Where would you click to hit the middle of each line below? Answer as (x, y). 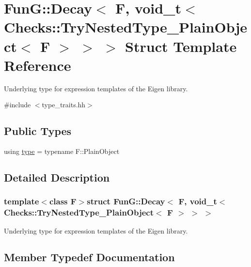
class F (63, 201)
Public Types (38, 131)
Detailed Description (57, 177)
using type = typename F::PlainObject (62, 151)
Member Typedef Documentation (89, 257)
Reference (38, 65)
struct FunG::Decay (126, 201)
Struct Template (181, 46)
